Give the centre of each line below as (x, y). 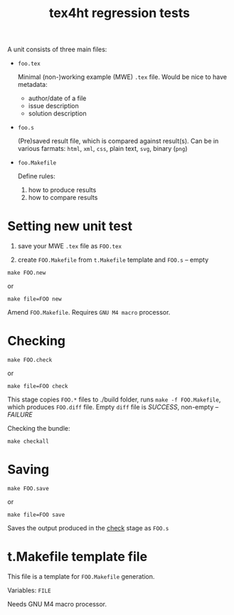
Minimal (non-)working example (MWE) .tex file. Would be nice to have (122, 77)
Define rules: (36, 177)
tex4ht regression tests (119, 13)
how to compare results (63, 198)
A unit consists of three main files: (57, 49)
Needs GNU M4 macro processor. (57, 604)
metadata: (32, 85)
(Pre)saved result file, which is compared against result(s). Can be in (118, 141)
